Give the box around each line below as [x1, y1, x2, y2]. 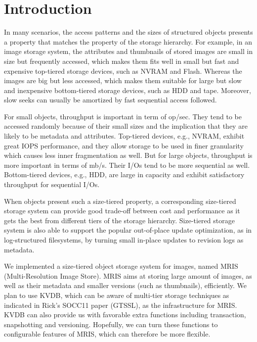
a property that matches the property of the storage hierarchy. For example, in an [4, 36, 252, 47]
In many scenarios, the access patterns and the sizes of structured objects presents [4, 27, 253, 37]
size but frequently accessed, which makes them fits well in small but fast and [4, 55, 239, 66]
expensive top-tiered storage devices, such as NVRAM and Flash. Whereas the [4, 65, 242, 76]
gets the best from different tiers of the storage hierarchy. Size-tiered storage [4, 215, 235, 225]
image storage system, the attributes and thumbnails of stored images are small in [4, 46, 253, 56]
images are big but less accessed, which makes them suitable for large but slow [4, 75, 242, 86]
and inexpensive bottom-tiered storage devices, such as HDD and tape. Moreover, [4, 85, 251, 95]
